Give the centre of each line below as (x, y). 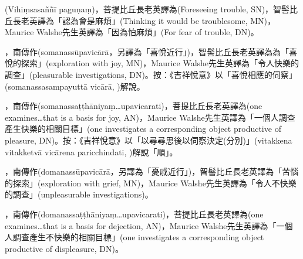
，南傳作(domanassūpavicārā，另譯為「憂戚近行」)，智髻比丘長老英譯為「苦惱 (152, 171)
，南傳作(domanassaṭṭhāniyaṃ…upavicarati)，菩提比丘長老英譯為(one (134, 214)
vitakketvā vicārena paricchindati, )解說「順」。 (91, 151)
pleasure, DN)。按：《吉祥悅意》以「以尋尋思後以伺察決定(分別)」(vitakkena (149, 140)
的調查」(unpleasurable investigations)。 (79, 194)
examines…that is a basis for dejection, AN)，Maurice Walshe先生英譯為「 (141, 225)
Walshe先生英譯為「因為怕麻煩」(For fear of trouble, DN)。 (148, 32)
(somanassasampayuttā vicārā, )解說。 (75, 86)
